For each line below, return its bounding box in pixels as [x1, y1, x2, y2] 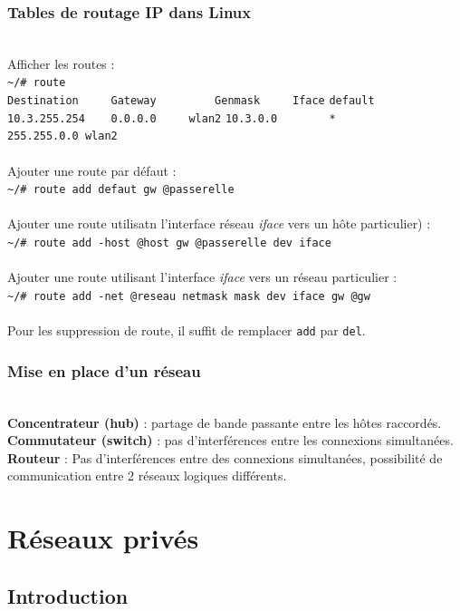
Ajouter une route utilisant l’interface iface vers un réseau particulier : [7, 267, 398, 286]
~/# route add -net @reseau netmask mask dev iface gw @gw [7, 289, 370, 303]
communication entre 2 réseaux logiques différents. [7, 466, 287, 485]
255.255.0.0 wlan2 [7, 130, 118, 143]
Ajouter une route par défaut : [7, 160, 177, 179]
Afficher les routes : [7, 53, 115, 73]
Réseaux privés [7, 519, 199, 557]
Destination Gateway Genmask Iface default [7, 94, 375, 108]
